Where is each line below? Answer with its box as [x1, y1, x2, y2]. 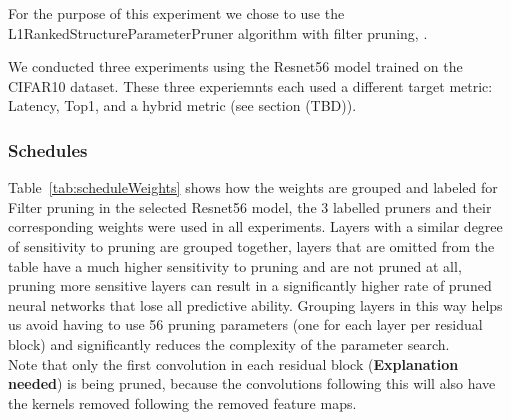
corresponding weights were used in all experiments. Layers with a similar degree [8, 216, 503, 237]
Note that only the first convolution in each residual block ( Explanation [8, 353, 459, 374]
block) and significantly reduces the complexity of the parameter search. [8, 333, 450, 354]
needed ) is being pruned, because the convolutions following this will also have [8, 373, 496, 394]
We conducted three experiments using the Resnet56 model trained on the [8, 56, 463, 77]
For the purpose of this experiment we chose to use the [8, 3, 345, 23]
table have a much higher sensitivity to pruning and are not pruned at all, [8, 255, 462, 276]
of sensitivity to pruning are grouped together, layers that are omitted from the [8, 235, 495, 256]
